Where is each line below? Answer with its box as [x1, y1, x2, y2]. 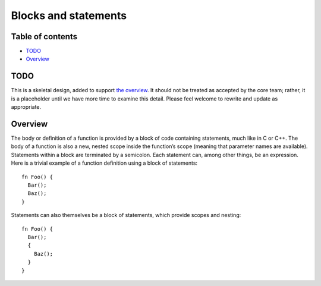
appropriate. [11, 103, 42, 111]
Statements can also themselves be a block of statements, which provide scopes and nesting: [11, 212, 241, 219]
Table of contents [11, 32, 77, 42]
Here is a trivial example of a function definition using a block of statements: [11, 159, 198, 166]
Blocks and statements [11, 9, 127, 22]
